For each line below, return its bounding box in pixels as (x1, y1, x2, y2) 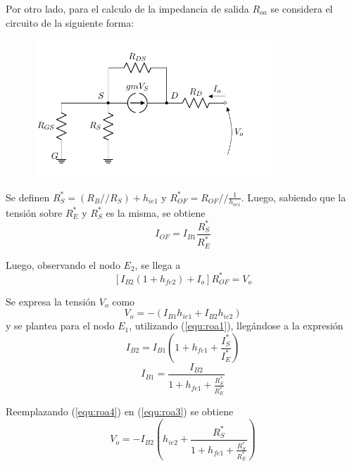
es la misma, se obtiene (106, 205, 206, 220)
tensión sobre (6, 205, 63, 220)
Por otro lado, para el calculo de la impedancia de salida (6, 1, 249, 15)
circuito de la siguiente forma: (6, 15, 134, 30)
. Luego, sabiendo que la (241, 189, 346, 204)
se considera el (270, 1, 333, 15)
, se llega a (134, 257, 181, 272)
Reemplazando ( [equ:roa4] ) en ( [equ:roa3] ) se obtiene (6, 404, 234, 419)
